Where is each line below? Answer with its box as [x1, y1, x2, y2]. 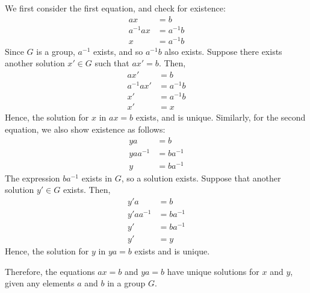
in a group [107, 277, 146, 289]
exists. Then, [63, 183, 111, 196]
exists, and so [93, 45, 143, 57]
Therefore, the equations [5, 265, 95, 277]
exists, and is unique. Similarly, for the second [135, 111, 306, 124]
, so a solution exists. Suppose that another [121, 171, 281, 184]
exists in [81, 171, 112, 184]
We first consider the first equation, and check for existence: [5, 2, 226, 14]
